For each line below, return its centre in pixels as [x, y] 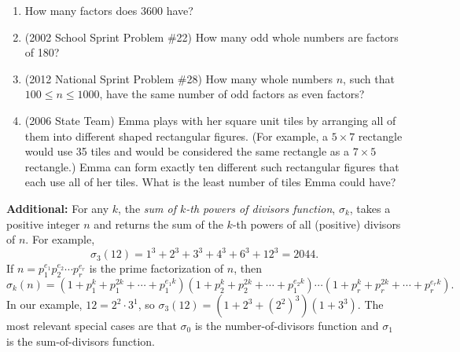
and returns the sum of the [158, 224]
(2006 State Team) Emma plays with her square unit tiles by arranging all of [210, 120]
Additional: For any [58, 208]
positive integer [43, 224]
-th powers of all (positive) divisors [316, 224]
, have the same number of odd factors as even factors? [232, 94]
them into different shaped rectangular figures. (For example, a [176, 136]
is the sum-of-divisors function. [81, 341]
